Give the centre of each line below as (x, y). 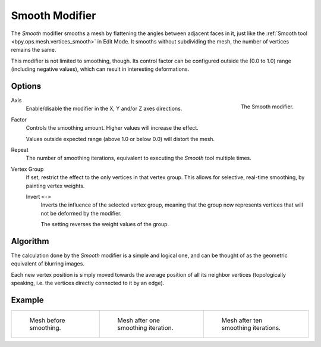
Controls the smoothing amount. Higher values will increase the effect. (112, 128)
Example (27, 300)
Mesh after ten (242, 320)
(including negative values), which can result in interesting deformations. (100, 69)
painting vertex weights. (55, 186)
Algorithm (30, 241)
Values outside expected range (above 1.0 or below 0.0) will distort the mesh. (120, 139)
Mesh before (47, 320)
